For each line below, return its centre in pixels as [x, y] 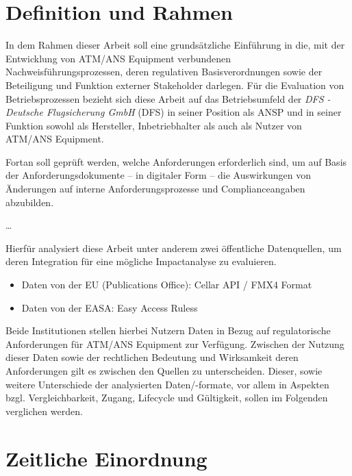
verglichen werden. [44, 411]
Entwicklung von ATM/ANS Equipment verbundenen [118, 58]
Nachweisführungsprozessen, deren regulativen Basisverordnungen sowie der [164, 72]
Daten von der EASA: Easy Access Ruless [110, 307]
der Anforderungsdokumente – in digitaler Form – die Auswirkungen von [158, 175]
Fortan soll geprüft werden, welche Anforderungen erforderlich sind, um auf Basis [176, 161]
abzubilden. [30, 202]
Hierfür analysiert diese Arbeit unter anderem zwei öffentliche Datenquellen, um [174, 248]
